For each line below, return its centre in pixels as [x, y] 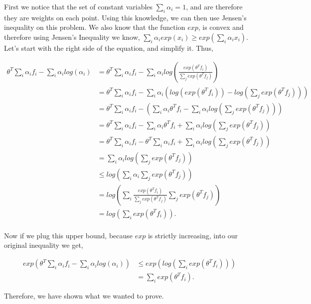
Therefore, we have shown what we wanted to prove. [84, 296]
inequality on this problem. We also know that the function [95, 27]
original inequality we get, [44, 245]
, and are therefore [214, 6]
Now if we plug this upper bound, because [69, 235]
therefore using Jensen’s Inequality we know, [72, 37]
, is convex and [221, 27]
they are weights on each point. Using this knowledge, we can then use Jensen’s [125, 17]
